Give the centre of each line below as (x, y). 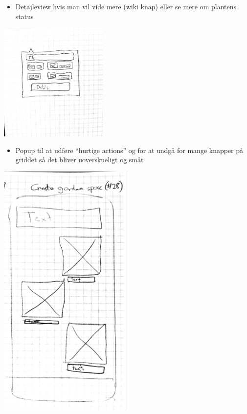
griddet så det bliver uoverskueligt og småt (79, 160)
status (24, 16)
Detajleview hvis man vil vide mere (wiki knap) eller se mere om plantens (126, 6)
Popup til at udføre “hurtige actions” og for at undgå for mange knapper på (129, 150)
